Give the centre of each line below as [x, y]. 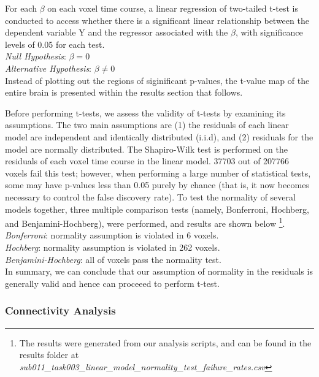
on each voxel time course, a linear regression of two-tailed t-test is [173, 8]
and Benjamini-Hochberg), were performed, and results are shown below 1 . [145, 222]
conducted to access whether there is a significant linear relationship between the [157, 20]
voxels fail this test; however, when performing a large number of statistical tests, [158, 173]
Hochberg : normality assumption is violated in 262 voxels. [113, 247]
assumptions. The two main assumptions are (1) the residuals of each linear [147, 125]
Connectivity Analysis [60, 310]
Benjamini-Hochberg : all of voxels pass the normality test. [113, 259]
